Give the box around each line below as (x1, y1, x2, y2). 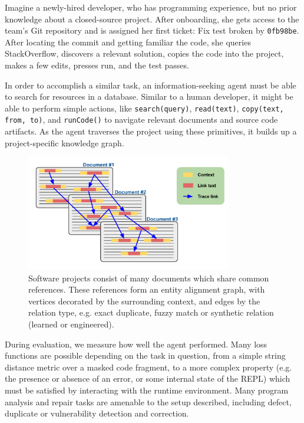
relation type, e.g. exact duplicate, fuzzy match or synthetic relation (28, 306, 274, 319)
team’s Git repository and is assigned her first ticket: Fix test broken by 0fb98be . (5, 24, 299, 37)
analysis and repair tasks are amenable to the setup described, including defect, (5, 395, 292, 408)
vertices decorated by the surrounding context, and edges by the (28, 294, 260, 307)
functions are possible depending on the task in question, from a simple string (5, 349, 286, 362)
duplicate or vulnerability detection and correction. (5, 407, 189, 419)
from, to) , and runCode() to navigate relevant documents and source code (5, 113, 278, 126)
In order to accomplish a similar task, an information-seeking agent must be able (5, 78, 296, 91)
